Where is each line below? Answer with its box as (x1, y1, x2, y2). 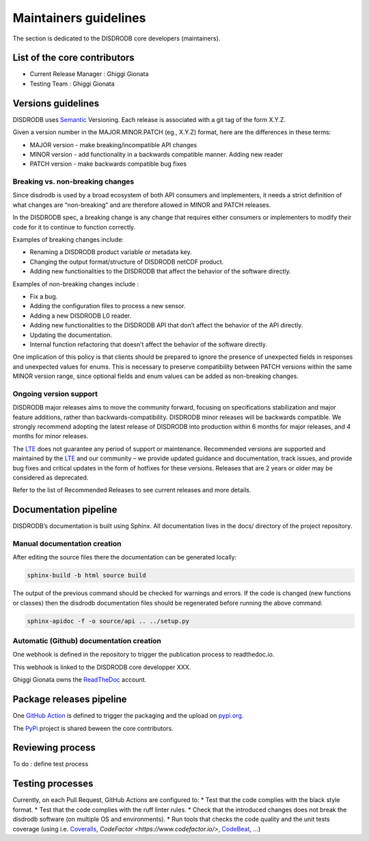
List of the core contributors (12, 52, 135, 64)
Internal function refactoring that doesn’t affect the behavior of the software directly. (29, 340, 268, 349)
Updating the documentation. (29, 331, 113, 339)
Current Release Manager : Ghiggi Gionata (29, 70, 150, 78)
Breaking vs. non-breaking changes (12, 177, 135, 186)
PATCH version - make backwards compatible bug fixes (29, 160, 187, 168)
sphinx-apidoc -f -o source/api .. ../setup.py (27, 617, 189, 625)
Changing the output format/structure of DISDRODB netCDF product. (29, 258, 224, 266)
